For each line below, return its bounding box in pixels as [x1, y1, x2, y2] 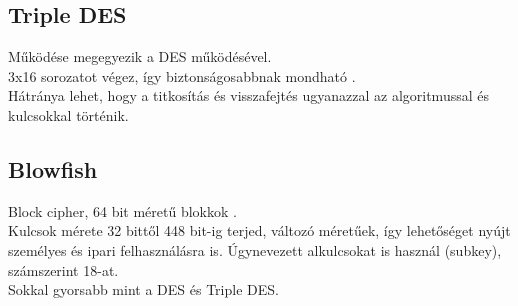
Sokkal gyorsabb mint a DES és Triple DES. [8, 279, 279, 300]
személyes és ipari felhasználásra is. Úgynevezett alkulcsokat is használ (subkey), [8, 239, 502, 260]
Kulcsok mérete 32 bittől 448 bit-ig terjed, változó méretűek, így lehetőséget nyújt [8, 220, 511, 241]
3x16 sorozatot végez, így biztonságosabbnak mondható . [8, 65, 356, 86]
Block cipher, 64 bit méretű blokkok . [8, 200, 237, 221]
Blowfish [8, 153, 98, 184]
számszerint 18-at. [8, 259, 119, 280]
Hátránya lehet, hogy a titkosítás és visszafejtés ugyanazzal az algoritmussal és [8, 85, 489, 106]
